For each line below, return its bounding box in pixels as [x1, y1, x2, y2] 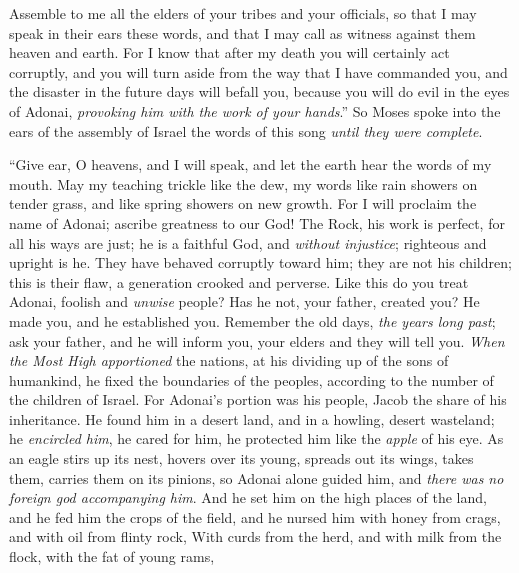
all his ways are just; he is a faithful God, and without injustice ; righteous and [9, 232, 487, 253]
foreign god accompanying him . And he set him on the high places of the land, [9, 487, 487, 508]
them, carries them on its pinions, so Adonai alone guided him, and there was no [9, 467, 504, 488]
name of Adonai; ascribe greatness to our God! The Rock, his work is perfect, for [9, 212, 505, 233]
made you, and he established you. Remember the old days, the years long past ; [9, 310, 496, 331]
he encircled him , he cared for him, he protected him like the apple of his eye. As [9, 428, 504, 449]
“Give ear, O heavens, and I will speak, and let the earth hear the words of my [9, 154, 492, 175]
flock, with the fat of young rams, [9, 546, 215, 567]
